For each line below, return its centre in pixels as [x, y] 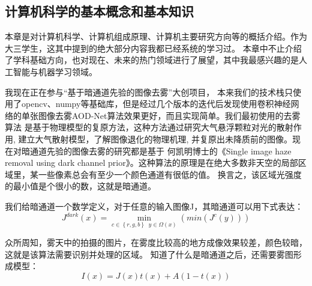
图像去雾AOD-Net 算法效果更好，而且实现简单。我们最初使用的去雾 [169, 115]
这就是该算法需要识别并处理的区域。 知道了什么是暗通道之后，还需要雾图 [149, 254]
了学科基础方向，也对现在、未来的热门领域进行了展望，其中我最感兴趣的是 [152, 60]
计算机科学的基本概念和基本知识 [99, 11]
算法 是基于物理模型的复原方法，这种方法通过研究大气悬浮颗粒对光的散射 [149, 127]
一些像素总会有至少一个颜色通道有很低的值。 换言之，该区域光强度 [170, 174]
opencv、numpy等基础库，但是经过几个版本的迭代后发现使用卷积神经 [156, 104]
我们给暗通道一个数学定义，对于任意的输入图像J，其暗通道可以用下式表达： [154, 206]
